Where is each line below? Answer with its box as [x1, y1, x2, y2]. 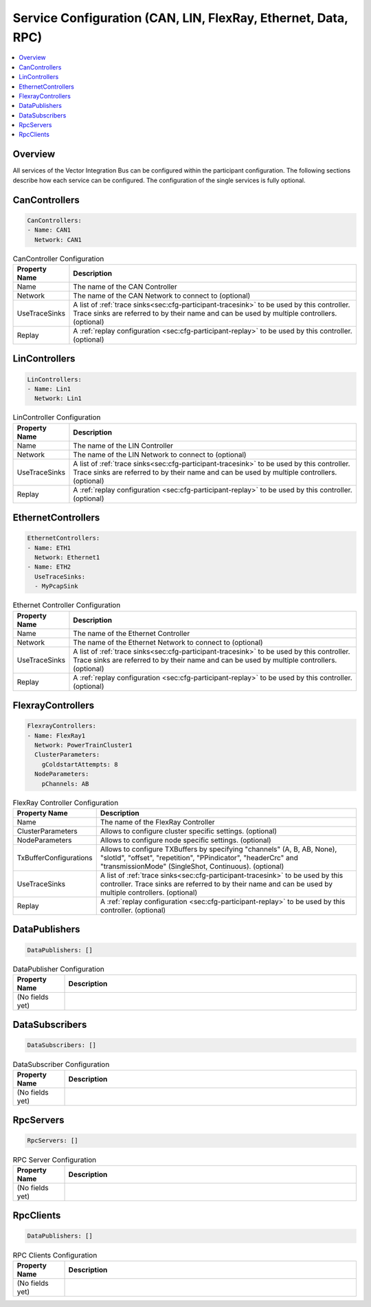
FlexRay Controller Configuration [12, 798, 119, 807]
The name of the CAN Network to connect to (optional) [73, 291, 251, 300]
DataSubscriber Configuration [12, 1059, 110, 1069]
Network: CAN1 [34, 236, 82, 243]
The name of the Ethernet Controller [73, 628, 190, 638]
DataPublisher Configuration [12, 964, 104, 974]
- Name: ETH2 [27, 563, 71, 571]
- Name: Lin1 [27, 385, 71, 393]
